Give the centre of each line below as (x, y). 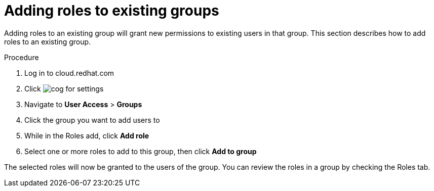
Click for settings (64, 88)
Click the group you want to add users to (92, 120)
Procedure (22, 57)
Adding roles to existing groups (112, 11)
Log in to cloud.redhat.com (69, 73)
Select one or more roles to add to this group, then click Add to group (141, 151)
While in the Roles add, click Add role (87, 135)
